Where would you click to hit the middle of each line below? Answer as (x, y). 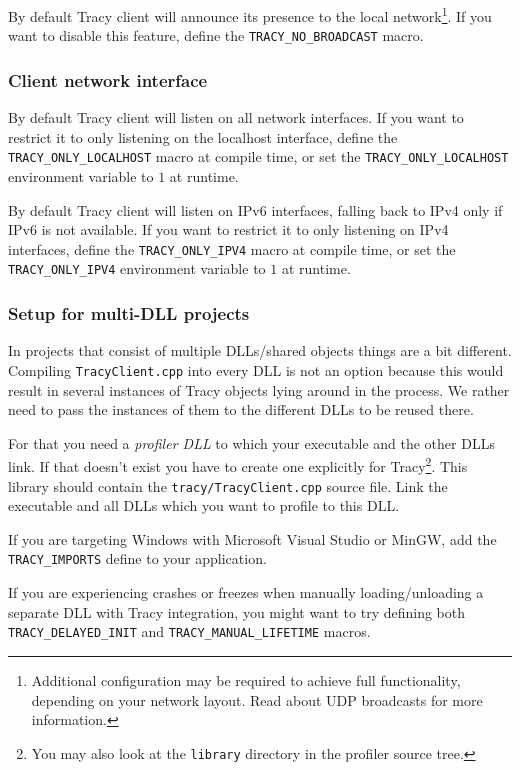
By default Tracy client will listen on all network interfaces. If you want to (236, 117)
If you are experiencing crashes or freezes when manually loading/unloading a (246, 592)
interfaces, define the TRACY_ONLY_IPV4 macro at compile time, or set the (232, 248)
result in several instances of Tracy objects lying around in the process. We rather (259, 389)
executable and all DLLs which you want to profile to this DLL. (204, 505)
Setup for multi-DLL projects (129, 312)
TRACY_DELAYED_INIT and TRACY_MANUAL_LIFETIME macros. (189, 631)
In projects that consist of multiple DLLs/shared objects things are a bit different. (260, 350)
